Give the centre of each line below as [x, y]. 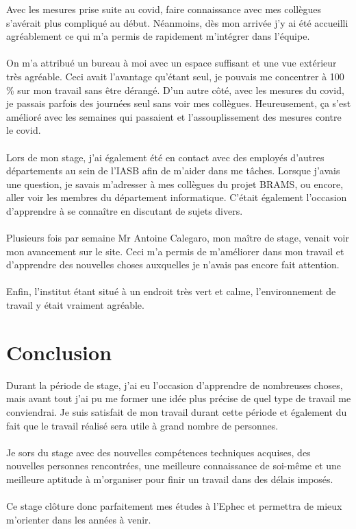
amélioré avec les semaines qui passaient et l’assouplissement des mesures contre [174, 116]
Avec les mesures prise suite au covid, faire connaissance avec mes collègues [164, 9]
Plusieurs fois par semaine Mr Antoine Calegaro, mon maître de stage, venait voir [178, 238]
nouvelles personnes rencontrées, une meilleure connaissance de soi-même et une [174, 466]
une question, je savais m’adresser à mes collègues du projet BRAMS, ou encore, [175, 184]
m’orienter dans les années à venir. [79, 519]
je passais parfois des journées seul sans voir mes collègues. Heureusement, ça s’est [179, 103]
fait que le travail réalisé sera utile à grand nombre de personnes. [142, 425]
